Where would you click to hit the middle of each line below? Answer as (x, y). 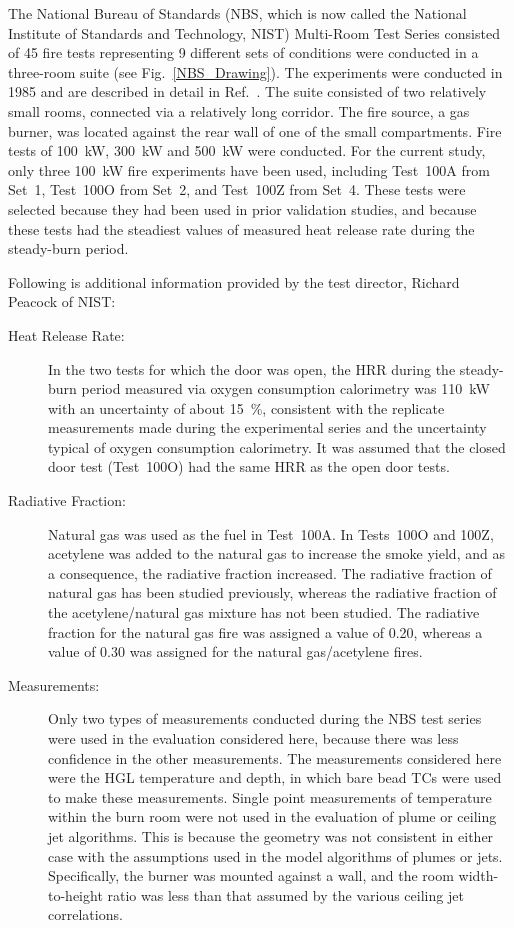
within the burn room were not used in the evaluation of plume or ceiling (272, 816)
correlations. (85, 914)
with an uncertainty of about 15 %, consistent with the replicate (246, 407)
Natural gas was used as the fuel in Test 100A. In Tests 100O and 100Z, (271, 533)
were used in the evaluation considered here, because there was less (253, 738)
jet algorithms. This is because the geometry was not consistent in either (271, 835)
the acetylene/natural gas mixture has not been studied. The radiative (264, 612)
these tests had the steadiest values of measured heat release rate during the (241, 228)
